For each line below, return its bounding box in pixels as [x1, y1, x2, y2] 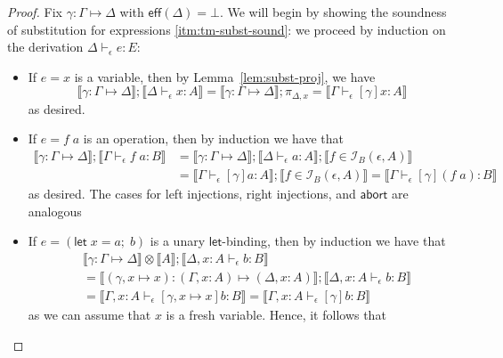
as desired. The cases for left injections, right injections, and [28, 184, 356, 203]
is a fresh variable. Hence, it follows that [166, 305, 386, 323]
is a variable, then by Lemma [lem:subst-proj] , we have [74, 67, 376, 85]
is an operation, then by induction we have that [83, 129, 345, 148]
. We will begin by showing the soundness [219, 3, 447, 20]
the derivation [7, 37, 84, 56]
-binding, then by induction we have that [222, 232, 446, 250]
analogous [28, 201, 82, 220]
